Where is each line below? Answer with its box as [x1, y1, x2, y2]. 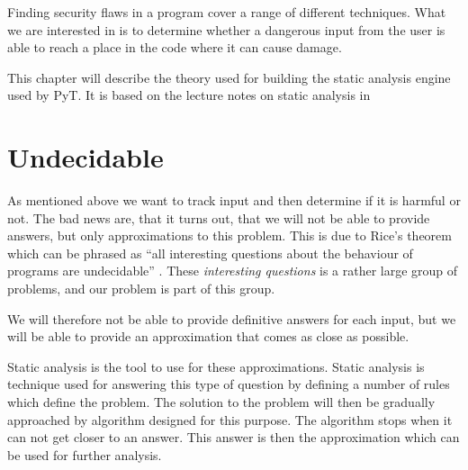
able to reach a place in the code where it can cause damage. [7, 38, 342, 57]
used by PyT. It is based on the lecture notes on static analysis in [7, 86, 371, 104]
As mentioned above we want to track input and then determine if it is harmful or [7, 191, 461, 210]
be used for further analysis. [7, 445, 162, 464]
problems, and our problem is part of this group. [7, 279, 275, 298]
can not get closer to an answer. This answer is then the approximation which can [7, 428, 460, 447]
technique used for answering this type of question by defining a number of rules [7, 375, 450, 393]
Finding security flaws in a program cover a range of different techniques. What [7, 3, 446, 21]
